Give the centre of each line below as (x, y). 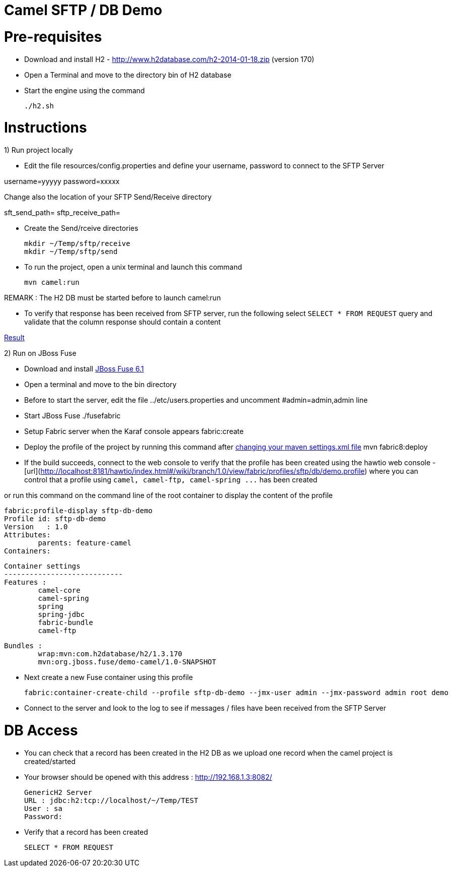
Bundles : (23, 646)
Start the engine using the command (85, 90)
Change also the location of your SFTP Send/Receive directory (108, 197)
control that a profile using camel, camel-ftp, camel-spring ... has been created (171, 480)
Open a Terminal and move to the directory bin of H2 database (128, 75)
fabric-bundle (66, 623)
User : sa (43, 808)
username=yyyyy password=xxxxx (62, 181)
